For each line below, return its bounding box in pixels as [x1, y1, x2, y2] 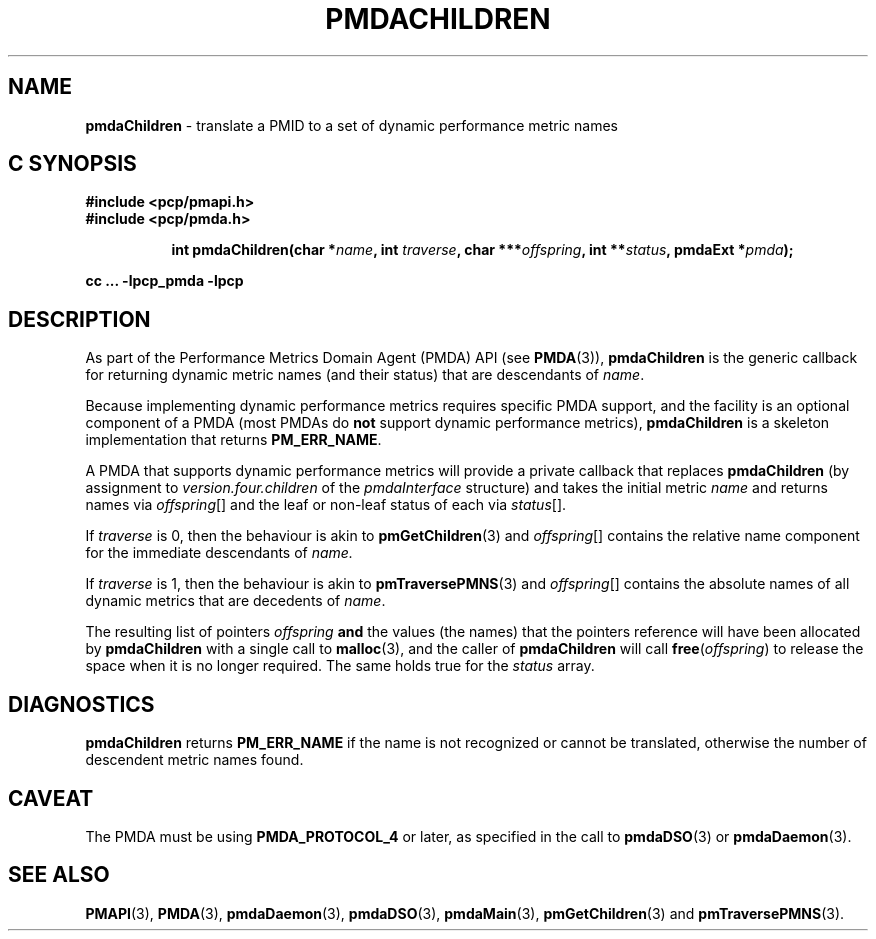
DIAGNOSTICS [8, 691, 155, 717]
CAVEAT [8, 785, 94, 811]
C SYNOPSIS [8, 151, 137, 177]
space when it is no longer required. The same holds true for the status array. [85, 657, 595, 675]
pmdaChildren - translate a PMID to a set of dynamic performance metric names [85, 116, 618, 134]
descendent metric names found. [85, 751, 304, 769]
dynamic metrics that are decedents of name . [85, 592, 386, 610]
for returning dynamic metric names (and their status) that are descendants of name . [85, 366, 645, 384]
